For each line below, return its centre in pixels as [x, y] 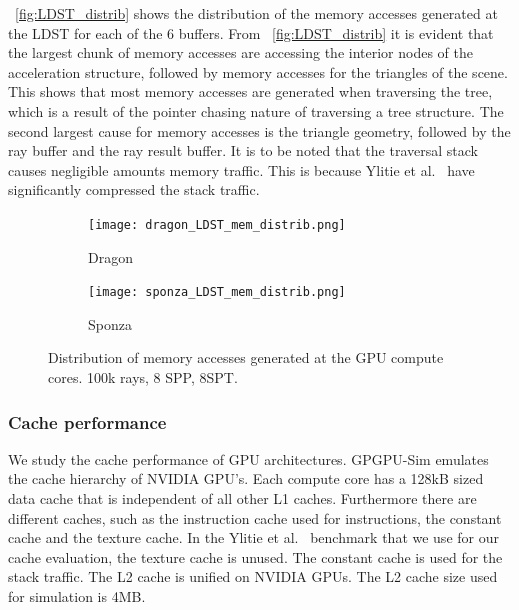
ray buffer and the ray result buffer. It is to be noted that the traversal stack [243, 150]
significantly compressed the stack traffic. [134, 189]
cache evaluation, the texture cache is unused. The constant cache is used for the [255, 556]
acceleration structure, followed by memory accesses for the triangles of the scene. [258, 71]
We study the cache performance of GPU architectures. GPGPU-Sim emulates [248, 458]
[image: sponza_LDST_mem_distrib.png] [217, 292]
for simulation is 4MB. [77, 596]
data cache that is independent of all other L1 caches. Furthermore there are [242, 498]
